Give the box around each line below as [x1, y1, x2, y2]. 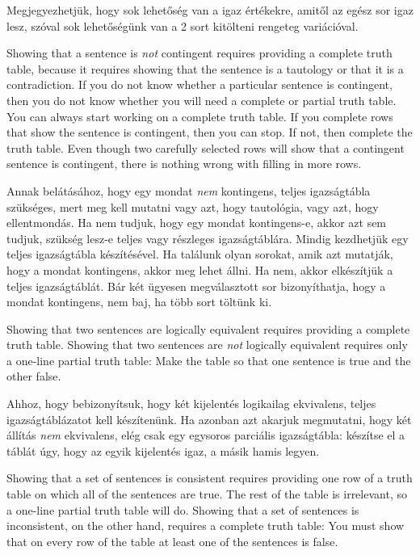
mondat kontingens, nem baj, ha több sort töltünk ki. [6, 293, 272, 310]
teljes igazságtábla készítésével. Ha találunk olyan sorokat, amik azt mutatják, [6, 246, 393, 263]
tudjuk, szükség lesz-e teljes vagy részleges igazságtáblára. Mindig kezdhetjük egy [6, 229, 409, 246]
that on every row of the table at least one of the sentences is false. [6, 532, 338, 549]
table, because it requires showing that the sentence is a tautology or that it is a [6, 60, 404, 77]
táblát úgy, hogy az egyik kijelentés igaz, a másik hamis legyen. [6, 442, 320, 459]
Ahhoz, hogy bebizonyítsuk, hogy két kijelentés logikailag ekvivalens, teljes [6, 395, 376, 412]
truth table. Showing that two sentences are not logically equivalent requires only [6, 336, 408, 353]
